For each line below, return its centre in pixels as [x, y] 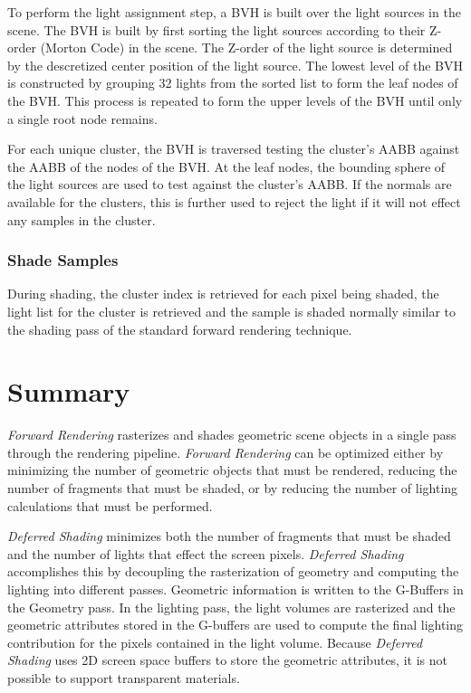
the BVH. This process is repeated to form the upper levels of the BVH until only [235, 100]
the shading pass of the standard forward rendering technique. [180, 329]
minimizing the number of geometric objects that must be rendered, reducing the [232, 470]
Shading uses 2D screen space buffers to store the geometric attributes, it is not [227, 660]
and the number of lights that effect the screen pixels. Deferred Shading [206, 553]
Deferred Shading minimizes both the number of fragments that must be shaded [229, 536]
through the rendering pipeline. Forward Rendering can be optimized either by [226, 452]
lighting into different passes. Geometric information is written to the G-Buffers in [235, 589]
